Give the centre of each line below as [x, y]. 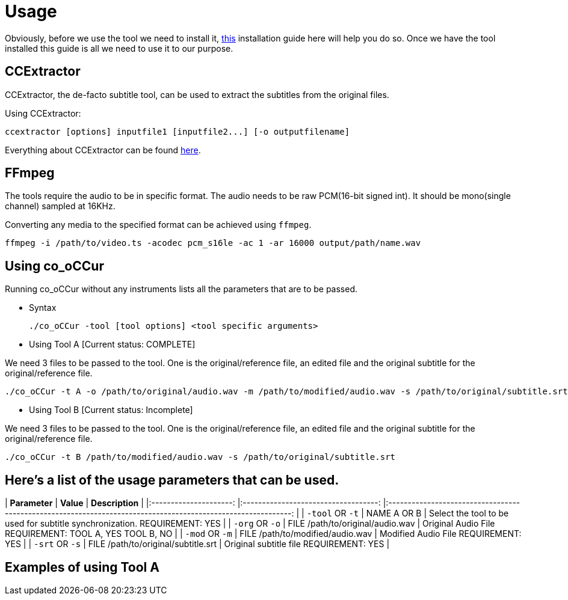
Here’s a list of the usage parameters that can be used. [172, 480]
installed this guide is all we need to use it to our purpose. [119, 48]
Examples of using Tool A [82, 567]
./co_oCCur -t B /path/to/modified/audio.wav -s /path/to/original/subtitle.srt [200, 457]
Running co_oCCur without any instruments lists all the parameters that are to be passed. [181, 289]
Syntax [43, 308]
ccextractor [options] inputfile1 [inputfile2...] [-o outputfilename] [177, 131]
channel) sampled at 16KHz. [60, 206]
